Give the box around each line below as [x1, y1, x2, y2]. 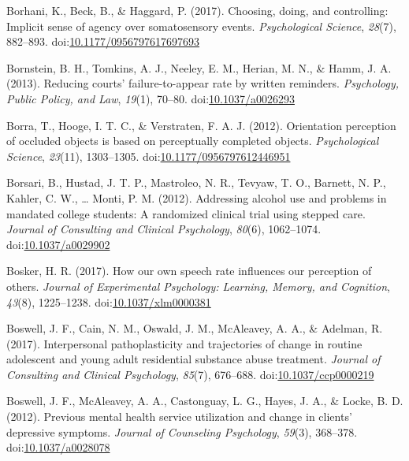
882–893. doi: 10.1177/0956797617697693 [6, 33, 200, 50]
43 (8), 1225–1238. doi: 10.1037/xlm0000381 [6, 293, 211, 310]
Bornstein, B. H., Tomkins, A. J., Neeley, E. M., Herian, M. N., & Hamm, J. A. [6, 59, 392, 76]
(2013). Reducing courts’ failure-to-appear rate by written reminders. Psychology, [6, 75, 399, 91]
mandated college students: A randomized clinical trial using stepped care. [6, 205, 366, 221]
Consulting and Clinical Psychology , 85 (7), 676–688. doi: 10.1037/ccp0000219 [6, 366, 374, 382]
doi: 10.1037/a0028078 [6, 439, 110, 455]
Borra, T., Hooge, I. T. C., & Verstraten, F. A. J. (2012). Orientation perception [6, 117, 396, 133]
